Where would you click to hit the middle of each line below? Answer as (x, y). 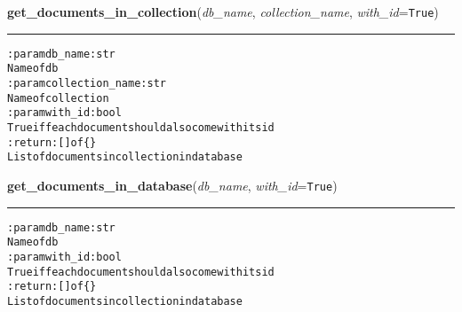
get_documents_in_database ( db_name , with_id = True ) (172, 185)
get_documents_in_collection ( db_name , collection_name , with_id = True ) (223, 12)
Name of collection (58, 98)
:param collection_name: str (87, 83)
